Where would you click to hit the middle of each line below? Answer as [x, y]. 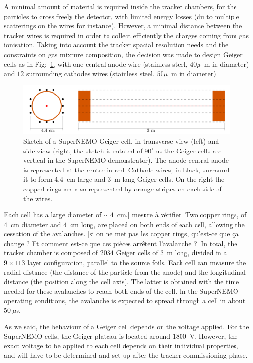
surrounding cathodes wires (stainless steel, [90, 73]
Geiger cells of [137, 253]
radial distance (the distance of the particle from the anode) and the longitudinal [125, 272]
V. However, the [214, 336]
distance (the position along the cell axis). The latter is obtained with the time [122, 281]
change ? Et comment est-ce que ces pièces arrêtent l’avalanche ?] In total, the [121, 243]
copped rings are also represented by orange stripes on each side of [123, 188]
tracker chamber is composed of [51, 253]
